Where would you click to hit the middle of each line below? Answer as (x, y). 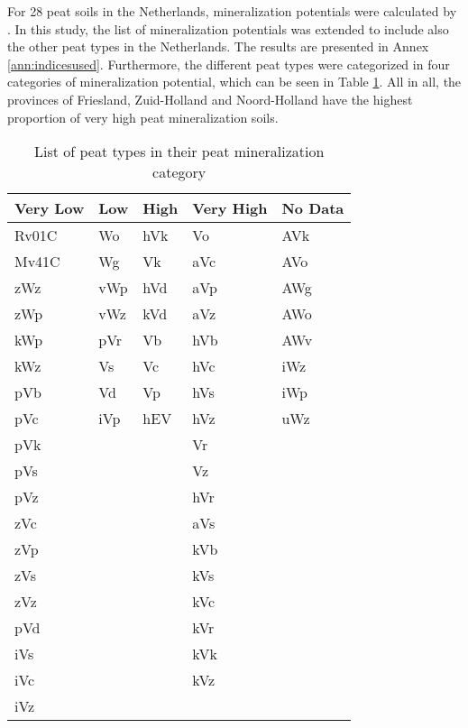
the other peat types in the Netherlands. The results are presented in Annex (218, 46)
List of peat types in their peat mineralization (179, 152)
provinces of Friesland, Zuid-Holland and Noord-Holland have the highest (210, 99)
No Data (313, 208)
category (179, 172)
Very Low (50, 208)
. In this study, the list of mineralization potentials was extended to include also (228, 28)
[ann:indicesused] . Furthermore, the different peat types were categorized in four (229, 64)
